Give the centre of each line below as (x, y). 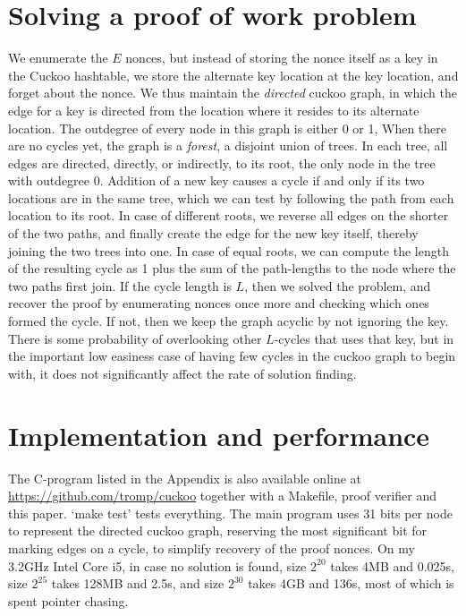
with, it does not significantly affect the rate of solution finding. (182, 373)
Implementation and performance (219, 435)
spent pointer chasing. (68, 600)
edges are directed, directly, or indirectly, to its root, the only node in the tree (222, 163)
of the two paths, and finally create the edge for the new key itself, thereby (213, 233)
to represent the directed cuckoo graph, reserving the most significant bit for (218, 530)
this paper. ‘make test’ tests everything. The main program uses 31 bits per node (230, 513)
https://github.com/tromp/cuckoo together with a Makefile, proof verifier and (223, 496)
